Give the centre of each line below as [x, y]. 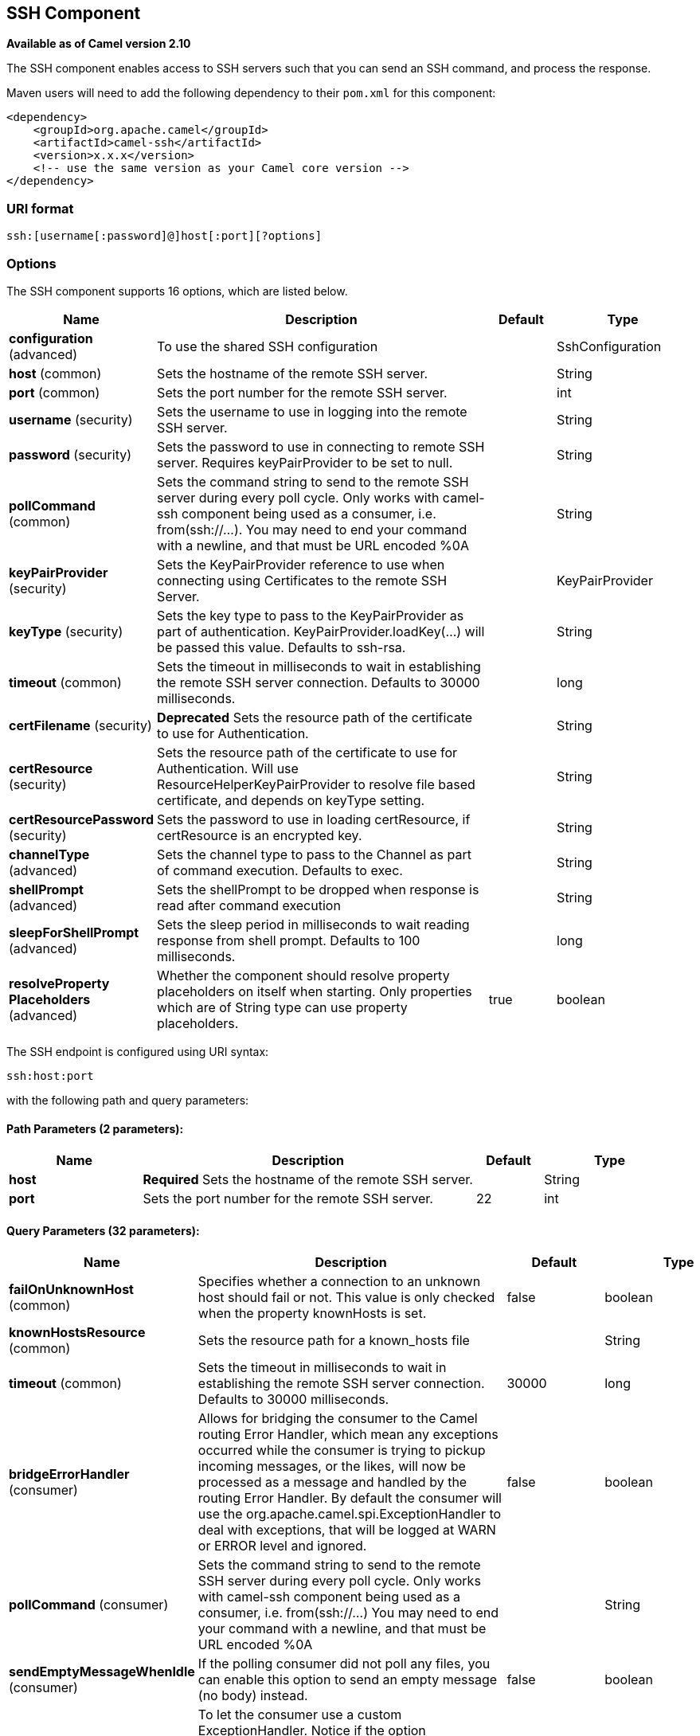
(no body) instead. [253, 1696]
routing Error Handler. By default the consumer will [350, 1498]
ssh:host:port [50, 1075]
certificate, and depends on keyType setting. [291, 800]
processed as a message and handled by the [332, 1482]
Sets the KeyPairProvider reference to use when [301, 564]
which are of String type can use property [282, 1007]
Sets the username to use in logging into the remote [312, 411]
